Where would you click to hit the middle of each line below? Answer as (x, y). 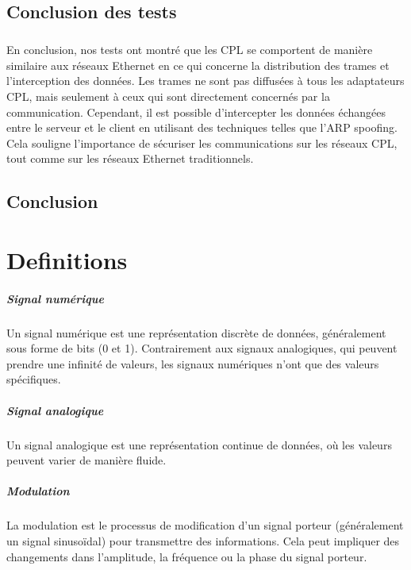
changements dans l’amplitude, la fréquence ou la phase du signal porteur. (187, 556)
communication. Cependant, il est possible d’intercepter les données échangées (196, 112)
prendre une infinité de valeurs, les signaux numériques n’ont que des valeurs (193, 363)
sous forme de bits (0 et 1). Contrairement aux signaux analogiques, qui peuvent (202, 348)
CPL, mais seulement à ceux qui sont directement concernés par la (168, 96)
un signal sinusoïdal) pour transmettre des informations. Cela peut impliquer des (203, 540)
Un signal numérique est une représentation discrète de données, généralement (196, 332)
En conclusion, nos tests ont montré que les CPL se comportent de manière (190, 50)
